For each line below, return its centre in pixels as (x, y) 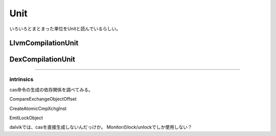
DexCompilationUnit (42, 60)
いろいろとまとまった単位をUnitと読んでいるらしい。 (65, 29)
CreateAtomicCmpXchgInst (38, 108)
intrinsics (21, 79)
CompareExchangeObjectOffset (43, 99)
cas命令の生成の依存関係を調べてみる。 (51, 89)
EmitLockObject (26, 118)
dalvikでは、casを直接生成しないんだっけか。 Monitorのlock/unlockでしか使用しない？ (101, 127)
